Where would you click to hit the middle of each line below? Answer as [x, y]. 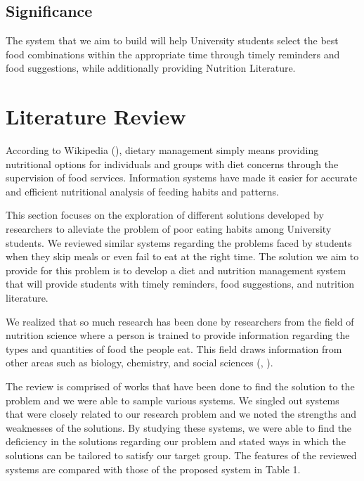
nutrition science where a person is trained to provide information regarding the [178, 335]
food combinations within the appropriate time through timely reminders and [173, 54]
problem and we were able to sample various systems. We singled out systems [173, 400]
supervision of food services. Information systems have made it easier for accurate [182, 178]
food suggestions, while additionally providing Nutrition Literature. [151, 68]
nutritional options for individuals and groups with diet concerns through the [172, 163]
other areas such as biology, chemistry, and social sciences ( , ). [139, 363]
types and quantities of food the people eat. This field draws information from [174, 348]
